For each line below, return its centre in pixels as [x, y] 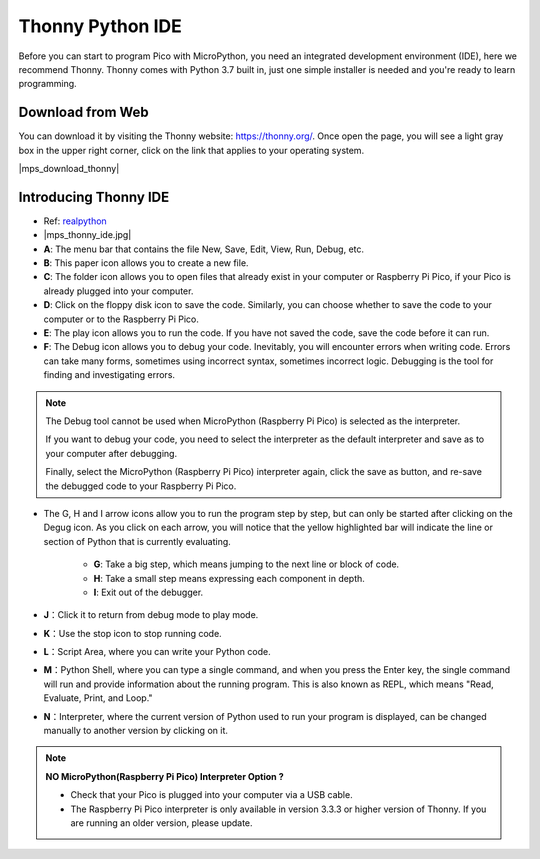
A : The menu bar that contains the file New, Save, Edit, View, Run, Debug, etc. [204, 249]
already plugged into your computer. [118, 291]
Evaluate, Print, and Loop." [98, 698]
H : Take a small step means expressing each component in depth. [229, 578]
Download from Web [83, 112]
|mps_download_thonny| [69, 169]
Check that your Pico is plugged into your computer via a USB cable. [212, 795]
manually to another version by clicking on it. [136, 731]
